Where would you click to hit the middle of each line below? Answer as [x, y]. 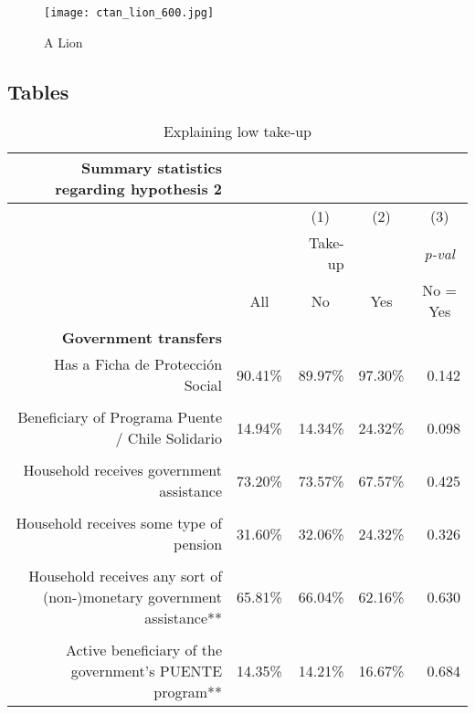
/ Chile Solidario [169, 438]
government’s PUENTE [147, 671]
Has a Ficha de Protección [138, 364]
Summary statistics [152, 168]
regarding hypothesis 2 [139, 189]
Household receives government [123, 470]
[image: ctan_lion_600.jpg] [129, 13]
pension [198, 544]
